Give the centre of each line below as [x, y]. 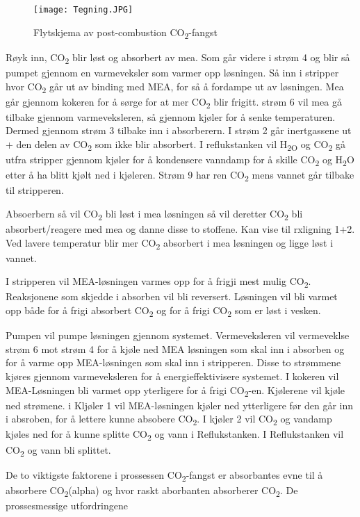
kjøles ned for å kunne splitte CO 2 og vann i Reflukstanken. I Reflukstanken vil [175, 435]
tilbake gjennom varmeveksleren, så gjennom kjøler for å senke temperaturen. [171, 116]
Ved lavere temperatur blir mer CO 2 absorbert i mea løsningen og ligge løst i [170, 243]
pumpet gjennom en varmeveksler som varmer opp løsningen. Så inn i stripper [172, 72]
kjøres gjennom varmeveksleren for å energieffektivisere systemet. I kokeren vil [172, 376]
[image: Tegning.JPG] [83, 10]
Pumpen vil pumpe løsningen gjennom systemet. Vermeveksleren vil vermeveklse [178, 335]
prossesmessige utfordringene [67, 505]
